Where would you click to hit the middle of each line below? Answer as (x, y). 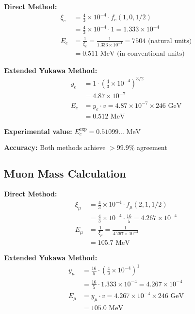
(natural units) (170, 41)
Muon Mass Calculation (65, 173)
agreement (152, 147)
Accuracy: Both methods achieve (55, 147)
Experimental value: (38, 131)
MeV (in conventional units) (142, 53)
